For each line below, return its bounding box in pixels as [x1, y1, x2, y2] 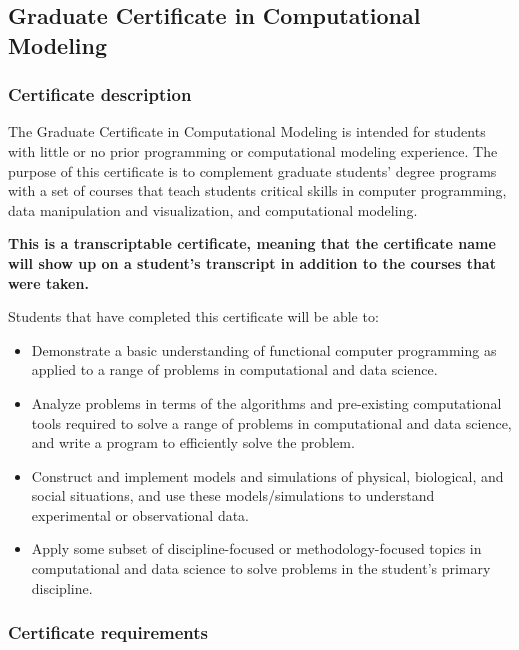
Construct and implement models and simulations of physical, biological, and [31, 465, 504, 486]
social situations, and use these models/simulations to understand [31, 485, 435, 506]
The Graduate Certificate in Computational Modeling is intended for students [8, 121, 486, 142]
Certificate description [8, 82, 192, 107]
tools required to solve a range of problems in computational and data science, [31, 412, 512, 433]
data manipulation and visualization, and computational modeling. [8, 199, 418, 220]
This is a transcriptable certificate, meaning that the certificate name [8, 233, 496, 254]
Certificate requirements [8, 620, 208, 645]
